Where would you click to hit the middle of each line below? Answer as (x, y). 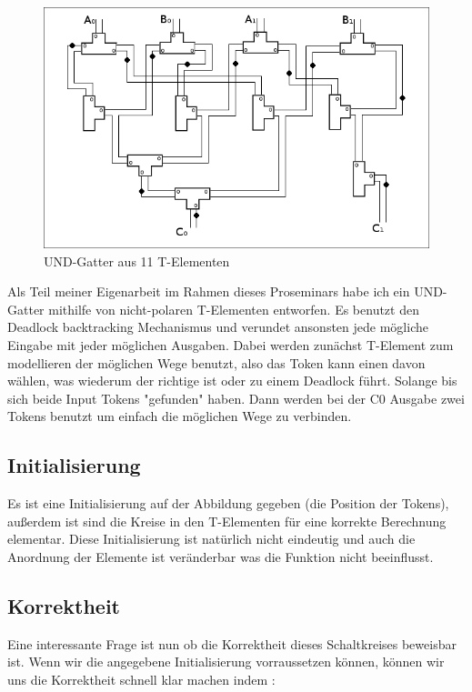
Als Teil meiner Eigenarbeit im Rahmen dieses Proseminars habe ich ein (209, 291)
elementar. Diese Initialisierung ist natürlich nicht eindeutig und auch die (211, 539)
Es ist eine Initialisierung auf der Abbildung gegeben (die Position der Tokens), (228, 503)
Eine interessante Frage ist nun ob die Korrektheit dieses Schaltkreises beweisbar (232, 643)
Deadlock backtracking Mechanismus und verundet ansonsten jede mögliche (218, 327)
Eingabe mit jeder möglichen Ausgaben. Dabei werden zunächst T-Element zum (231, 344)
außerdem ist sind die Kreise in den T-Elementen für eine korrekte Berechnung (227, 521)
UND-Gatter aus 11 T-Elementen (137, 261)
